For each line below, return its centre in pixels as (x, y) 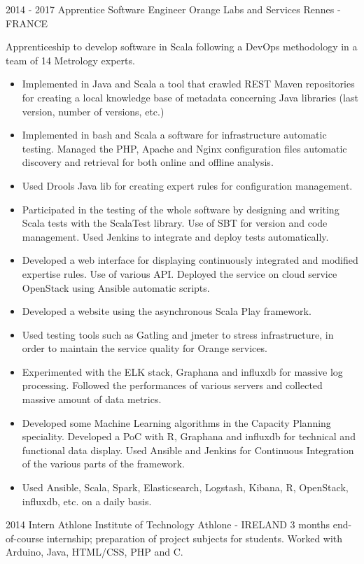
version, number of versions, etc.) (93, 111)
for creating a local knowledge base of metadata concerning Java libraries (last (190, 97)
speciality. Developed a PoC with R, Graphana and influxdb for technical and (189, 436)
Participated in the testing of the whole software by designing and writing (181, 209)
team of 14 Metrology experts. (70, 60)
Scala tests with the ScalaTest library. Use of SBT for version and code (175, 223)
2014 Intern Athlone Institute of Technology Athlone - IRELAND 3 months (168, 524)
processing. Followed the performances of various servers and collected (172, 385)
